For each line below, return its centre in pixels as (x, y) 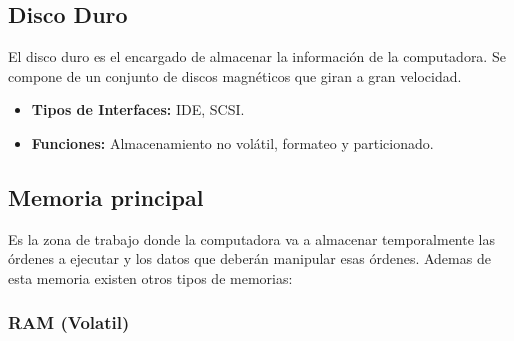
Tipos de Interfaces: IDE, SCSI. (138, 109)
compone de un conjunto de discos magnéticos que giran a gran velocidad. (235, 75)
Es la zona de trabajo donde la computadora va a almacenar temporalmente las (251, 238)
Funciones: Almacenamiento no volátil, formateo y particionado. (232, 142)
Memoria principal (106, 196)
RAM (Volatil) (69, 322)
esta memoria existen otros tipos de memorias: (150, 277)
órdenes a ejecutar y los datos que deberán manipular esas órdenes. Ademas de (249, 258)
